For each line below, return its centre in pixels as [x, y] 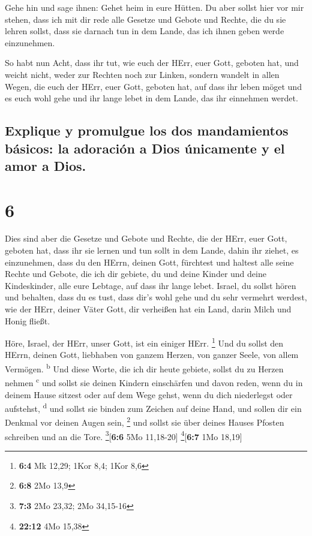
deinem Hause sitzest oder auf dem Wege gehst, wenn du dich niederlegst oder [149, 394]
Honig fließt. [28, 320]
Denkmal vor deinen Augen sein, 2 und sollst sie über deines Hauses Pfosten [145, 421]
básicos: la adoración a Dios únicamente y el [145, 148]
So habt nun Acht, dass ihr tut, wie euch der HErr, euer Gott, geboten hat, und [152, 63]
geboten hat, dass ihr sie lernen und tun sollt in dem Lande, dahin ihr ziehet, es [152, 250]
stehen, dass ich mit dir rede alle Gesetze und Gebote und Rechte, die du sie [145, 19]
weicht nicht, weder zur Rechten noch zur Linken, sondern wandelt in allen [142, 74]
